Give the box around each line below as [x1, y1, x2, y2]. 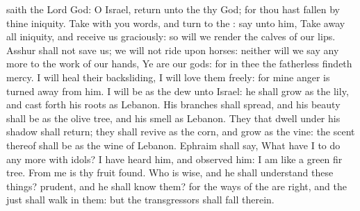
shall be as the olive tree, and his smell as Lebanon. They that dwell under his [6, 110, 341, 125]
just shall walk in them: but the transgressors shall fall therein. [6, 192, 275, 207]
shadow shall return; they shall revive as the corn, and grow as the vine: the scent [6, 124, 355, 139]
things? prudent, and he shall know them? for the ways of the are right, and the [6, 178, 347, 193]
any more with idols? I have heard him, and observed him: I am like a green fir [6, 151, 343, 166]
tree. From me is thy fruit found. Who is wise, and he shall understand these [6, 165, 334, 180]
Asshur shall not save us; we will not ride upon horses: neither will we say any [6, 42, 339, 57]
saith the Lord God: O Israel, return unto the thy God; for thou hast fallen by [6, 2, 340, 16]
